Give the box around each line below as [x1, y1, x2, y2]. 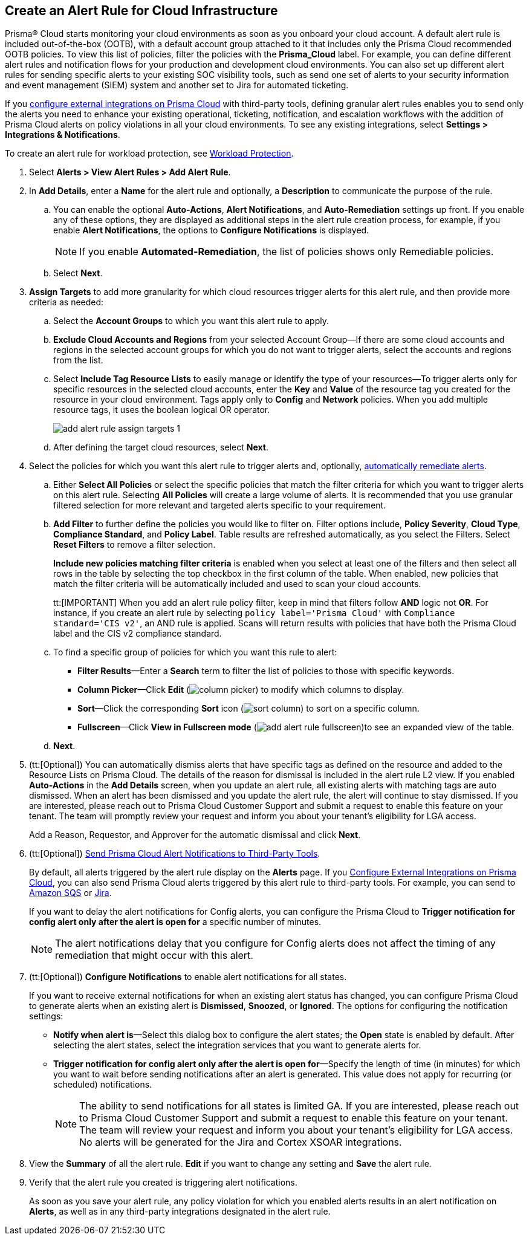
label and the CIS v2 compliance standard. [53, 628, 222, 639]
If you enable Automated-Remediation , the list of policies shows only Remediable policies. [79, 245, 494, 258]
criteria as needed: [29, 297, 104, 308]
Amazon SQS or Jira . [29, 888, 112, 898]
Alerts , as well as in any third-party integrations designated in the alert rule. [29, 1206, 331, 1217]
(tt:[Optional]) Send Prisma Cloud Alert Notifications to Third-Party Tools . [29, 848, 320, 859]
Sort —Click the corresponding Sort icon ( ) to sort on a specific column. [77, 703, 420, 714]
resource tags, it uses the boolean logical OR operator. [53, 404, 270, 415]
